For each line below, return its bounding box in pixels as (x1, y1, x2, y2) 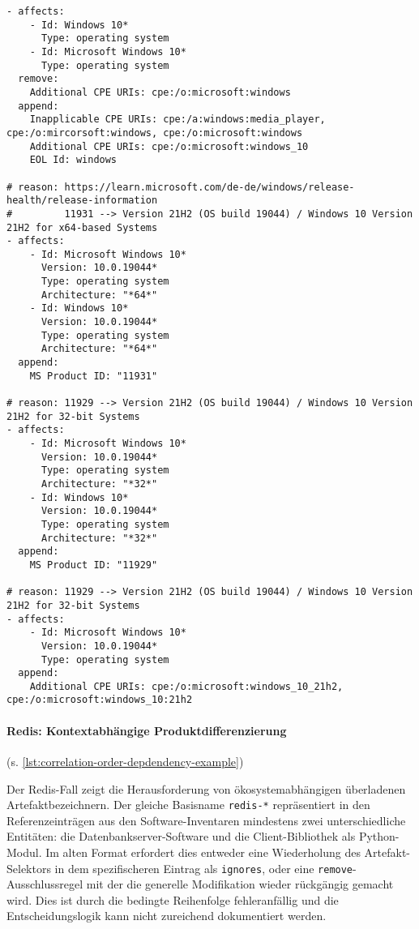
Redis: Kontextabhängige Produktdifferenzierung (6, 721, 287, 738)
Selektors (6, 859, 51, 876)
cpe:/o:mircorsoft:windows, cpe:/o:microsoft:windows (6, 126, 303, 139)
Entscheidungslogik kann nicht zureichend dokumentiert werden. (6, 907, 327, 924)
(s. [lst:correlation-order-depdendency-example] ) (6, 752, 244, 769)
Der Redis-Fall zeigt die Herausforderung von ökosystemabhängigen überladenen (6, 780, 406, 797)
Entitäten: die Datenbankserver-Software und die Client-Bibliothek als (6, 828, 356, 845)
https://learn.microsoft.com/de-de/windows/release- (64, 181, 355, 193)
